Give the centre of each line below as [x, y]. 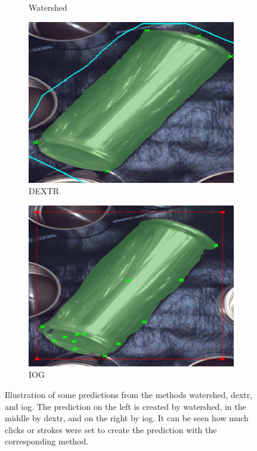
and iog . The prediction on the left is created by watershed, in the [126, 406]
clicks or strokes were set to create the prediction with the [111, 429]
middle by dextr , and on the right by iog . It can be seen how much [127, 418]
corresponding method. [47, 441]
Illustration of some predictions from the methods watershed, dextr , [129, 394]
